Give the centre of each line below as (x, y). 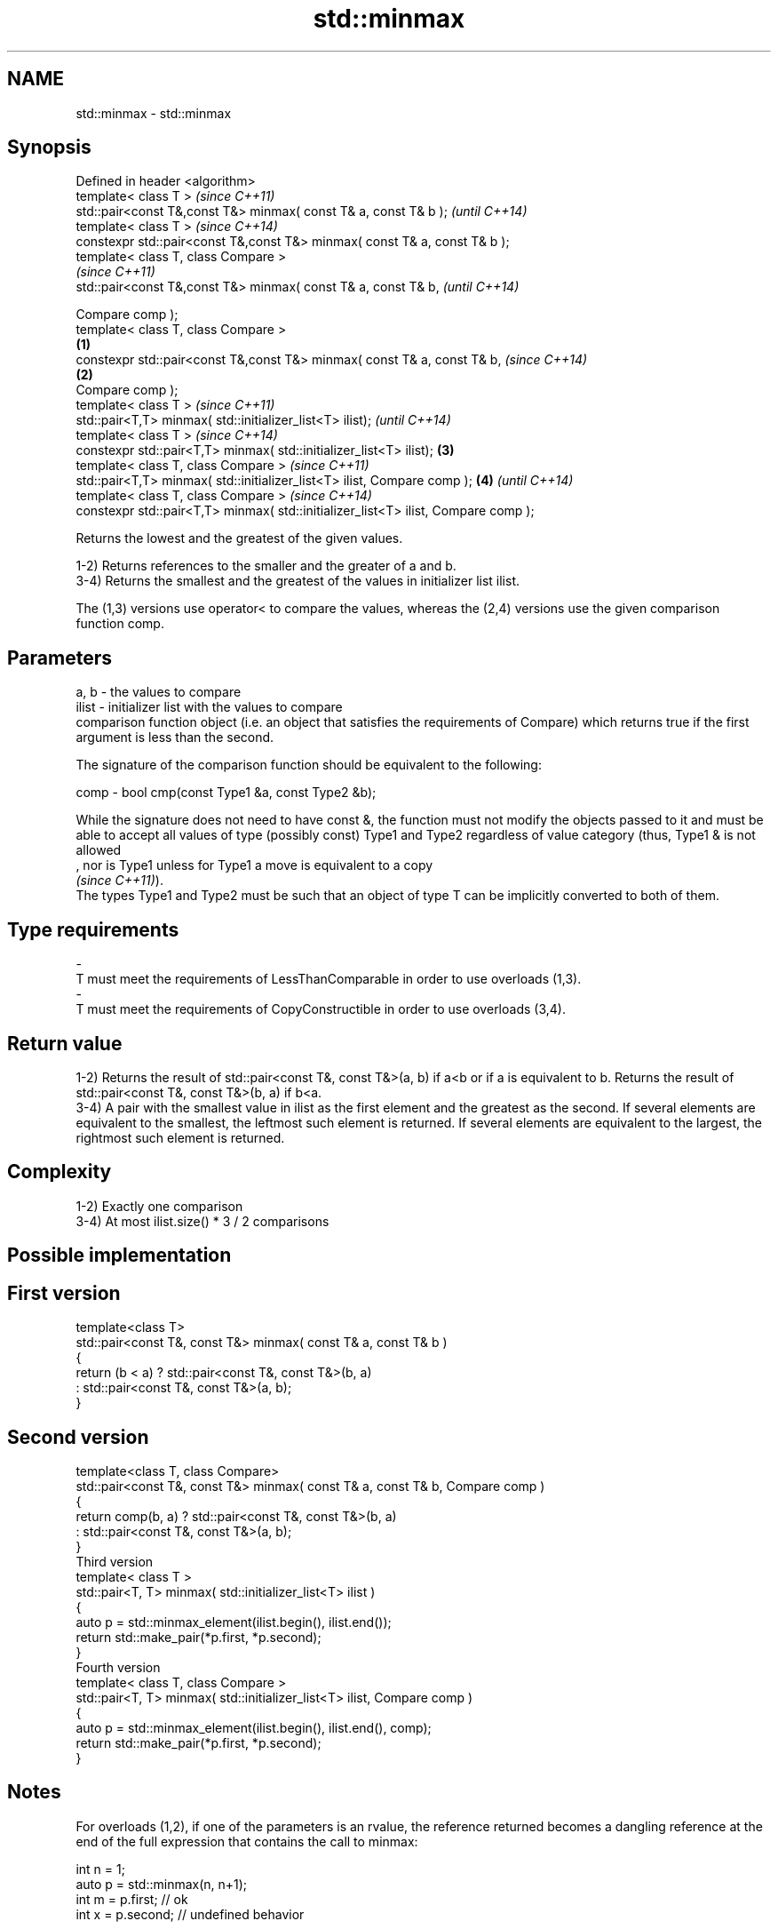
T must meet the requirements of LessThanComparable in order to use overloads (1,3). (329, 979)
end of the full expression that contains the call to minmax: (247, 1841)
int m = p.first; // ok (132, 1899)
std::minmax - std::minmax (154, 113)
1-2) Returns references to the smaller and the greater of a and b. (266, 566)
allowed (99, 850)
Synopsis (49, 147)
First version (64, 1293)
